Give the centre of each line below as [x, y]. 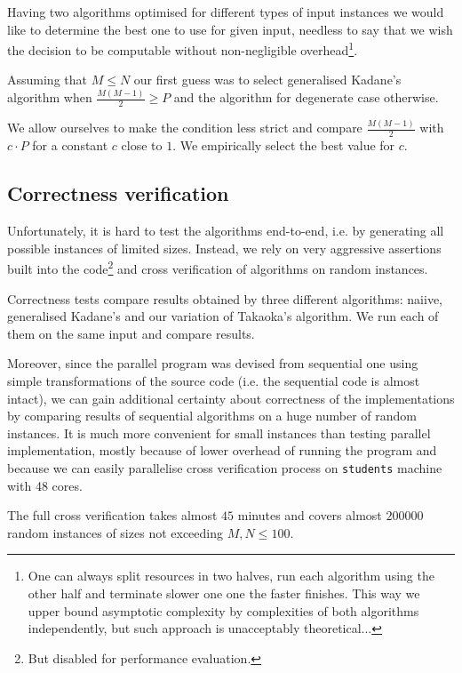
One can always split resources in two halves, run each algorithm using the [231, 576]
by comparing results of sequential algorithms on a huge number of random [212, 416]
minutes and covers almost [310, 515]
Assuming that [47, 80]
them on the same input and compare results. [131, 333]
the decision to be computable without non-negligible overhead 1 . [183, 48]
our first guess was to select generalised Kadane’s [267, 80]
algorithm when [50, 97]
